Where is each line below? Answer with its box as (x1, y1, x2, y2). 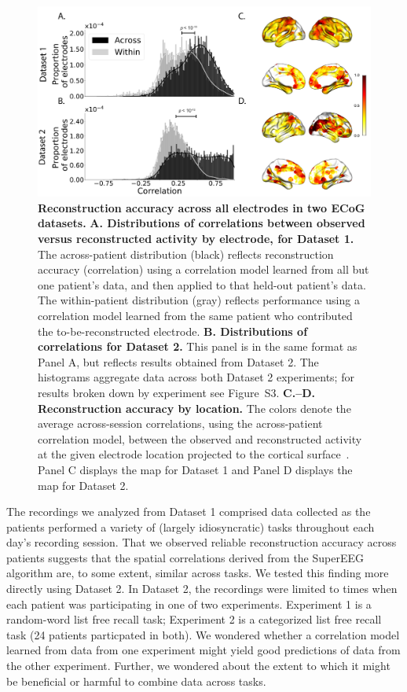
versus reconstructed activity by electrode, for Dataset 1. (38, 230, 354, 246)
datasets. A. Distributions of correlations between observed (38, 215, 365, 231)
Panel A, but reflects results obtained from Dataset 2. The (38, 353, 319, 370)
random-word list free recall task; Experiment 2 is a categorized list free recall (6, 611, 382, 628)
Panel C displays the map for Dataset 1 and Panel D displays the (38, 461, 353, 477)
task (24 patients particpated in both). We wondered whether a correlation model (6, 626, 400, 642)
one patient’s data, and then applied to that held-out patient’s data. (38, 276, 366, 293)
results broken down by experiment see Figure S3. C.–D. (38, 384, 316, 400)
